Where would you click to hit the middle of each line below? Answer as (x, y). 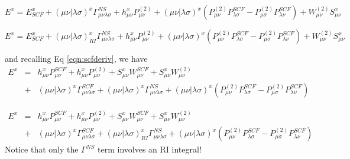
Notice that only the (42, 149)
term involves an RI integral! (150, 149)
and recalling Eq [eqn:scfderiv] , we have (76, 58)
